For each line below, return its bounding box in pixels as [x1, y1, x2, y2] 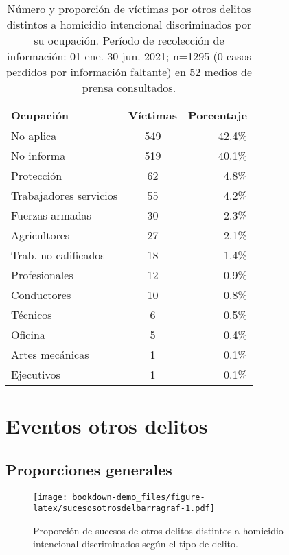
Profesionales [11, 267, 73, 283]
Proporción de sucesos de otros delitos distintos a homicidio [33, 523, 284, 537]
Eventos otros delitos [5, 412, 208, 440]
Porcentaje [188, 107, 247, 123]
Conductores [11, 287, 71, 303]
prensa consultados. [82, 80, 176, 95]
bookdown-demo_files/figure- [72, 492, 205, 502]
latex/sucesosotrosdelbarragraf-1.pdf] [33, 504, 215, 514]
